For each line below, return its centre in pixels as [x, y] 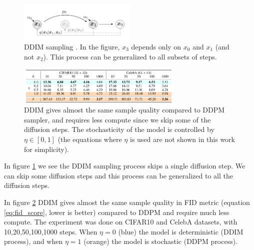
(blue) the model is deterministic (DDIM [181, 231]
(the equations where [90, 139]
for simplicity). [46, 149]
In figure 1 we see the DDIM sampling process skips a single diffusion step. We [125, 166]
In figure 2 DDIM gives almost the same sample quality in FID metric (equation [127, 202]
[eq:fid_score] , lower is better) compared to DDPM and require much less [117, 212]
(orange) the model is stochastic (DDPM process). [161, 241]
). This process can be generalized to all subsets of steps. [130, 56]
